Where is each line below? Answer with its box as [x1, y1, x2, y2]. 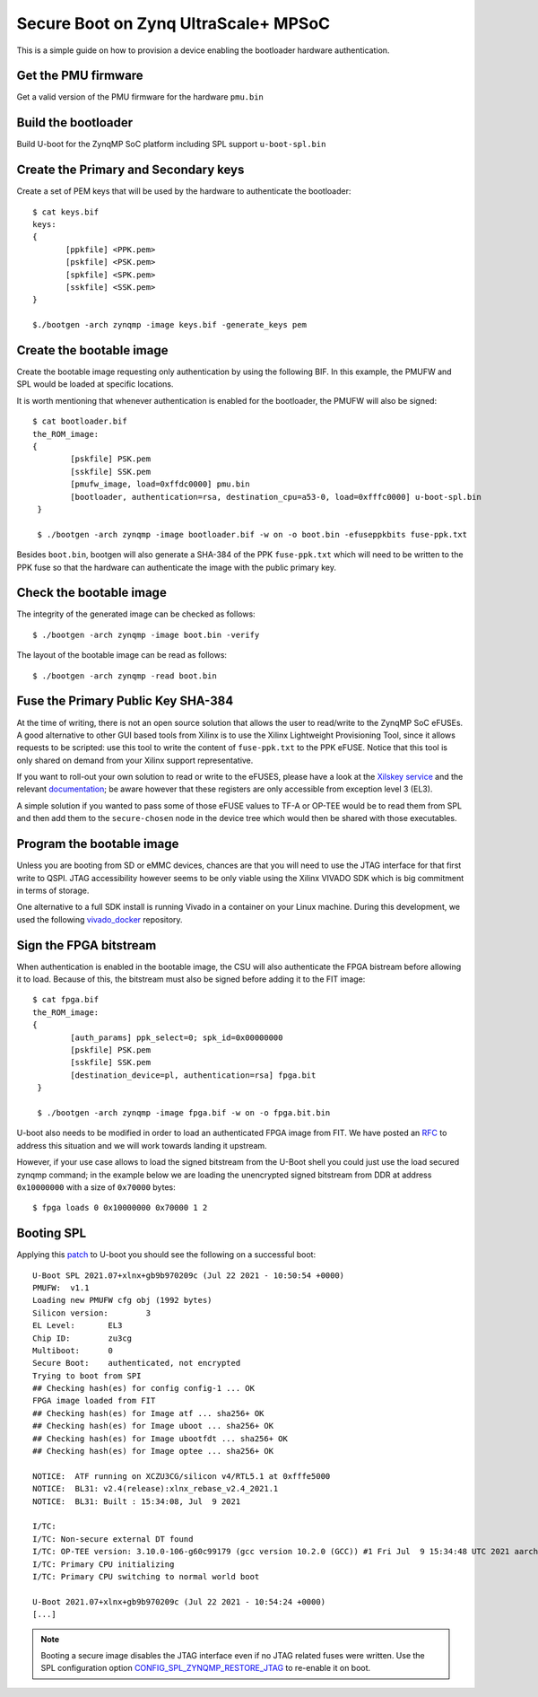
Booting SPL [16, 1226, 87, 1241]
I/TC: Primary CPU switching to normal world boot [32, 1571, 260, 1581]
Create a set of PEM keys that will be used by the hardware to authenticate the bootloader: [16, 186, 351, 197]
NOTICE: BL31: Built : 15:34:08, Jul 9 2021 [32, 1496, 241, 1507]
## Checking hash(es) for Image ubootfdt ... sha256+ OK [32, 1433, 289, 1444]
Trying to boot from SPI [32, 1370, 142, 1381]
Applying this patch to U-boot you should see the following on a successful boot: [16, 1249, 317, 1260]
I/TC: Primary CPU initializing [32, 1559, 175, 1570]
